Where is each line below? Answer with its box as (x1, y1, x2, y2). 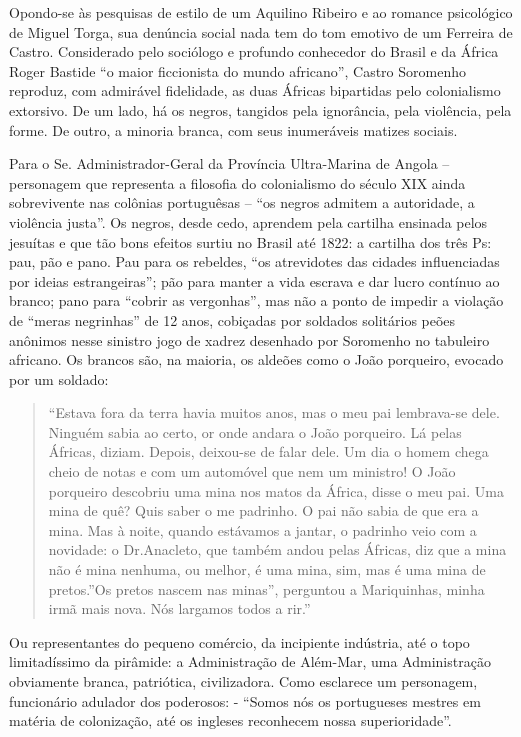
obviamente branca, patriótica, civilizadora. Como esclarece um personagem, (9, 671, 478, 691)
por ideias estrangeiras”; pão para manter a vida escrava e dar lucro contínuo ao (9, 270, 500, 291)
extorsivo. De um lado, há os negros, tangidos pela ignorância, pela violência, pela (9, 99, 512, 120)
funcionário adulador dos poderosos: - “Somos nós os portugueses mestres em (9, 690, 481, 711)
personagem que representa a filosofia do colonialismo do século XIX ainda (9, 172, 466, 193)
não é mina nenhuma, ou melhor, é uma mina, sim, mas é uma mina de (48, 559, 486, 580)
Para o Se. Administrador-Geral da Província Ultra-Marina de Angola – (9, 153, 450, 174)
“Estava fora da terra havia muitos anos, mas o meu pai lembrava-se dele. (48, 402, 500, 423)
